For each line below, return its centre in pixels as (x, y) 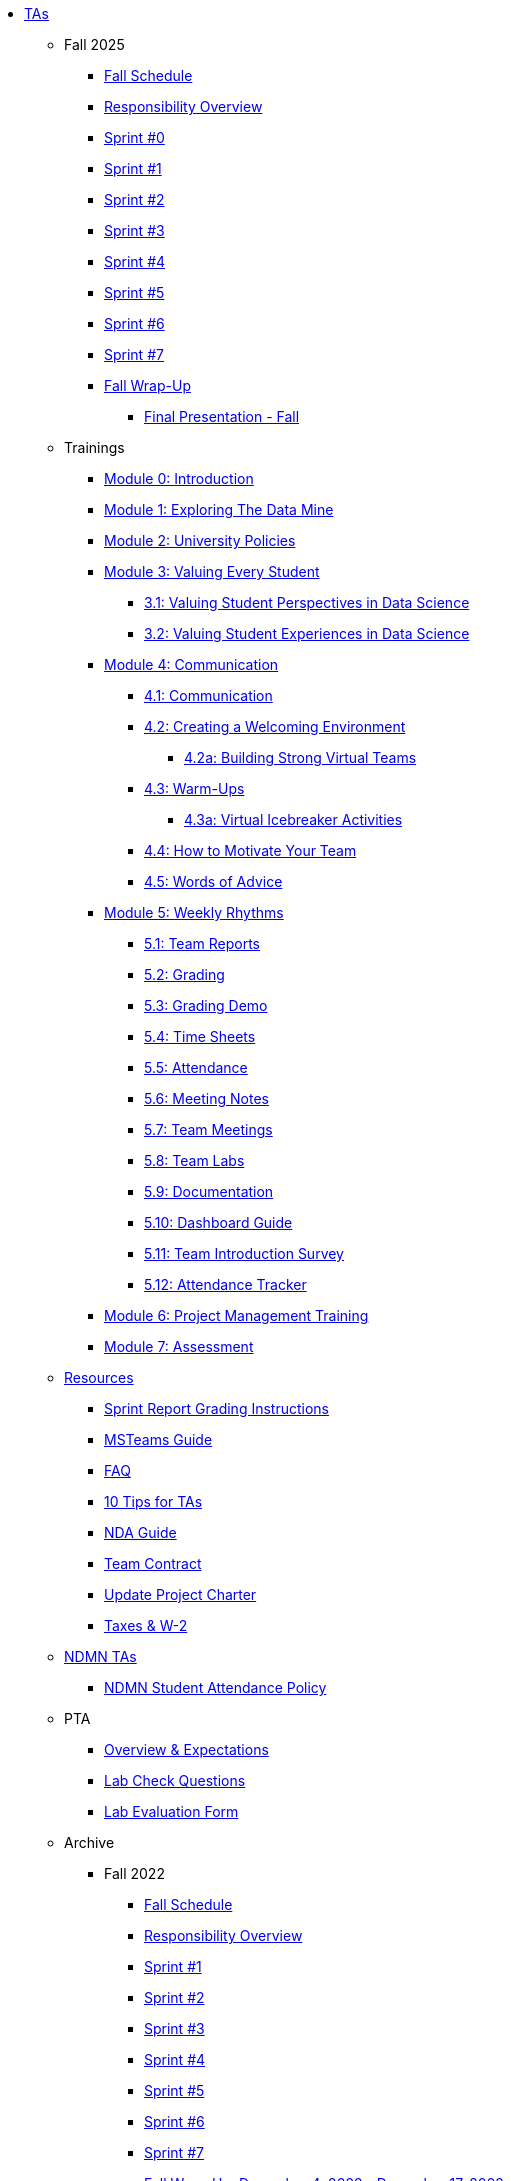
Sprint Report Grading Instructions (216, 1408)
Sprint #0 (134, 137)
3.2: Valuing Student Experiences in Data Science (307, 633)
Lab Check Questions (175, 1780)
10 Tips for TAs (153, 1501)
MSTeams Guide (158, 1439)
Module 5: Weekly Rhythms (194, 912)
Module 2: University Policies (200, 540)
